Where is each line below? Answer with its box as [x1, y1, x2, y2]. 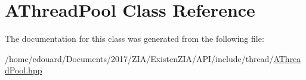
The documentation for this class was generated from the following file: [5, 32, 264, 45]
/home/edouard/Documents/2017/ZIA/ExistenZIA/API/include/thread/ [5, 52, 274, 64]
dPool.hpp [5, 64, 42, 76]
